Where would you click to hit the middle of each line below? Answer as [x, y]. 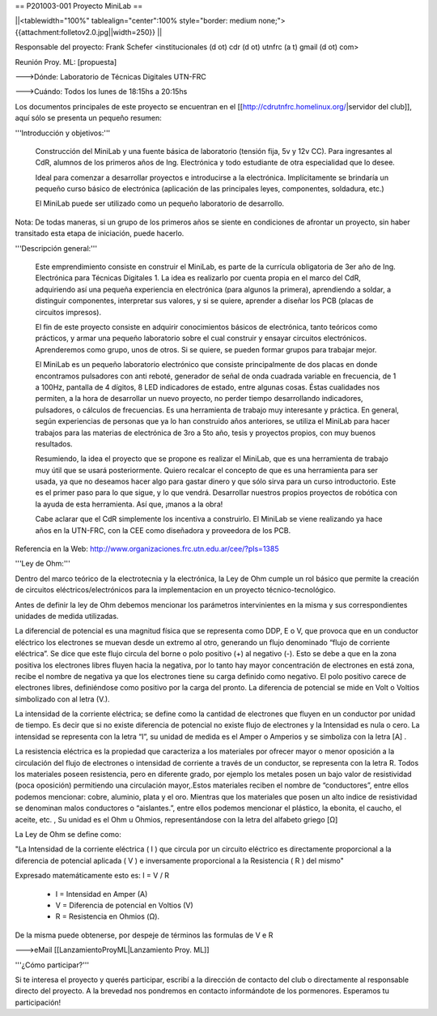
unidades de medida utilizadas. [67, 616]
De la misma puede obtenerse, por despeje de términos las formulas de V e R [144, 935]
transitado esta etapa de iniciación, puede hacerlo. [100, 233]
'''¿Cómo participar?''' [52, 965]
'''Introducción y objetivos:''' [63, 133]
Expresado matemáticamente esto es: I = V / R [92, 876]
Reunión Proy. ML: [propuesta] [66, 62]
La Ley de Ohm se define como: [68, 834]
